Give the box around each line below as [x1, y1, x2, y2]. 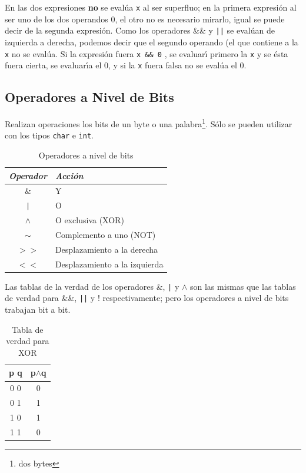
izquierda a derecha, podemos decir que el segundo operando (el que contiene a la [5, 35, 298, 48]
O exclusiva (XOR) [55, 214, 124, 226]
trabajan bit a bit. [5, 303, 71, 316]
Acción [55, 169, 84, 181]
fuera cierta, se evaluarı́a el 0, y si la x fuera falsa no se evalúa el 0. [5, 59, 247, 71]
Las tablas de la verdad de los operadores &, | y [5, 280, 179, 292]
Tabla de [12, 323, 44, 335]
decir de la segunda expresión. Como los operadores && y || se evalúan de [5, 24, 275, 37]
